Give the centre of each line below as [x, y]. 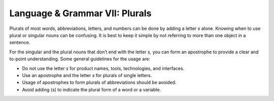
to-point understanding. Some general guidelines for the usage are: [80, 59]
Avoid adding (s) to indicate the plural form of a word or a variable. [92, 89]
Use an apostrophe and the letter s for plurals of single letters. [87, 75]
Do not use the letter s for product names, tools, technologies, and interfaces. [103, 68]
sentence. [20, 43]
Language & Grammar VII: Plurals [80, 13]
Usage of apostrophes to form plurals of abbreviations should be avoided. [99, 82]
